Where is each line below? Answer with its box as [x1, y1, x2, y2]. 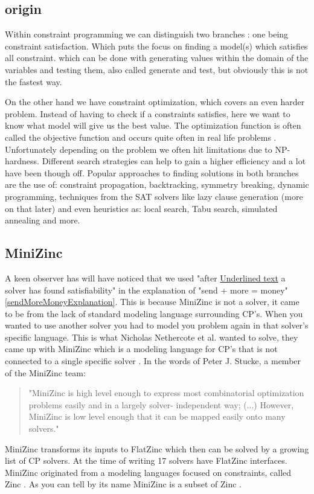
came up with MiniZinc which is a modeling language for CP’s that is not [5, 342, 278, 355]
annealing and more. [5, 214, 80, 226]
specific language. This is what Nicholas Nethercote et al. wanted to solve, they [5, 330, 298, 343]
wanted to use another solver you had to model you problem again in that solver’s [5, 319, 309, 332]
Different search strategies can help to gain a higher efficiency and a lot [42, 155, 306, 167]
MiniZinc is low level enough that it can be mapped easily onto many [28, 410, 286, 423]
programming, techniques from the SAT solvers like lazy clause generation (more [5, 190, 303, 202]
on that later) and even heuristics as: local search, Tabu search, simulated [5, 202, 278, 214]
